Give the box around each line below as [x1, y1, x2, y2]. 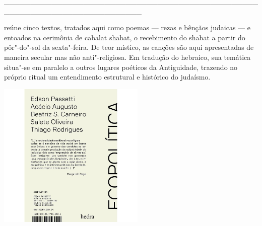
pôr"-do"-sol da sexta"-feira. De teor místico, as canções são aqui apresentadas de [4, 42, 254, 52]
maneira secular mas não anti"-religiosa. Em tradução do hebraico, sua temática [4, 51, 251, 62]
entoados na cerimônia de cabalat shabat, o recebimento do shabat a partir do [4, 32, 245, 42]
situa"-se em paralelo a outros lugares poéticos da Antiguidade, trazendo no [4, 61, 238, 72]
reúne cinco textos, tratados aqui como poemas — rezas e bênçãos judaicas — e [4, 22, 250, 33]
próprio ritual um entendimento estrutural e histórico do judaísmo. [4, 71, 211, 82]
